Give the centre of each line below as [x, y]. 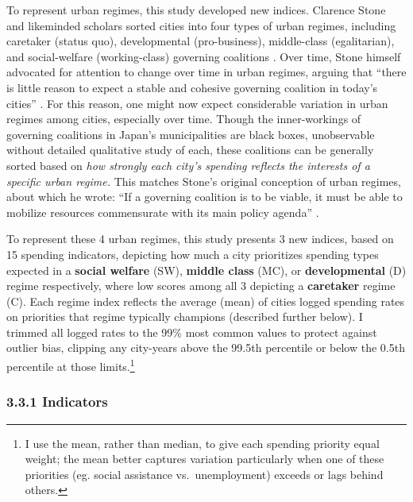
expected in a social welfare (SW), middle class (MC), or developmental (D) [206, 270]
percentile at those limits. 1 [71, 365]
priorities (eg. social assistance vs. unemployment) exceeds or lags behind [204, 474]
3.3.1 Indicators [57, 402]
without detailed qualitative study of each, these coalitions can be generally [190, 150]
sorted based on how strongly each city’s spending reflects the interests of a [188, 165]
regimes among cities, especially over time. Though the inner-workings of [184, 119]
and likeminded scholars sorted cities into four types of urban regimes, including [201, 25]
